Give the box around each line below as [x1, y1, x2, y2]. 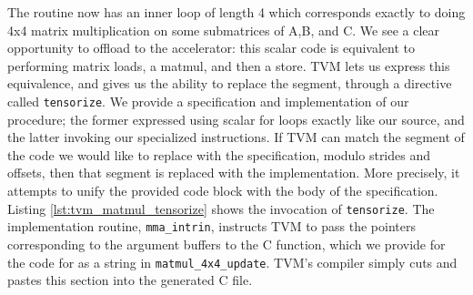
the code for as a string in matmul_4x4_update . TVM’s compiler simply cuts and [7, 252, 458, 271]
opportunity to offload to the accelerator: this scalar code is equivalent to [7, 38, 415, 57]
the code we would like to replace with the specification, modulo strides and [7, 145, 431, 164]
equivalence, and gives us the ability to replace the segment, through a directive [7, 74, 452, 93]
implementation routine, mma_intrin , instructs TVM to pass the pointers [7, 217, 416, 236]
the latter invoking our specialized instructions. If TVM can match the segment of [7, 127, 465, 147]
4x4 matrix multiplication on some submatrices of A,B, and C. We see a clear [7, 20, 440, 39]
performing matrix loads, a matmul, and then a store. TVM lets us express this [7, 56, 450, 75]
